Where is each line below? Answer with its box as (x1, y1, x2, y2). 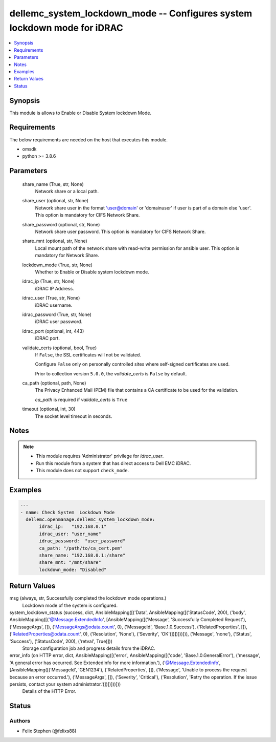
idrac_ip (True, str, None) (22, 278, 75, 284)
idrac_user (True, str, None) (22, 295, 80, 301)
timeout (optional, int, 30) (22, 406, 76, 412)
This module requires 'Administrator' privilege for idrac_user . (36, 453, 164, 459)
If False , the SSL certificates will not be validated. (35, 351, 142, 358)
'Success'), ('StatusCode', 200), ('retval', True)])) (9, 638, 112, 644)
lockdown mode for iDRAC (9, 22, 124, 33)
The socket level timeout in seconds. (35, 413, 112, 419)
